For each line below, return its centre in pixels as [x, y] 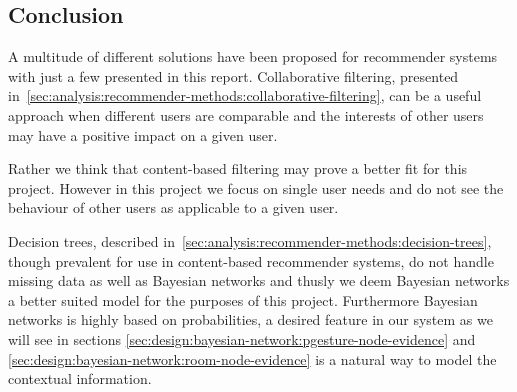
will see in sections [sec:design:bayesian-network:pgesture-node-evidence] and [242, 338]
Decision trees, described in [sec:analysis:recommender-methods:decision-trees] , [250, 240]
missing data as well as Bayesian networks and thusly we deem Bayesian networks [259, 280]
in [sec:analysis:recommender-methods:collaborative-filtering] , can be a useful [245, 95]
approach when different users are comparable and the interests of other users [246, 114]
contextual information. [80, 378]
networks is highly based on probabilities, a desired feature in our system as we [250, 319]
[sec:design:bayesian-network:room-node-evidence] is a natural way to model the [252, 358]
